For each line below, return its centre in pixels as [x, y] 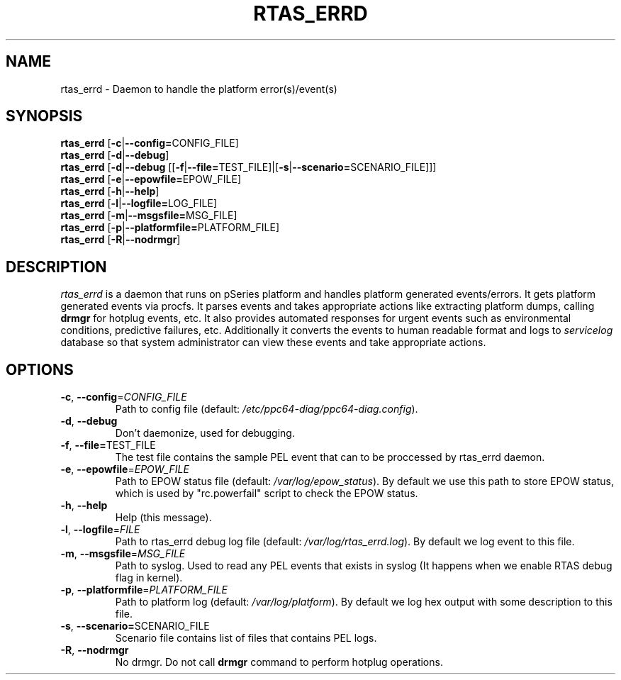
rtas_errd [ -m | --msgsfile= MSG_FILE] [149, 216]
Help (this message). [163, 518]
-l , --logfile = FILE [100, 530]
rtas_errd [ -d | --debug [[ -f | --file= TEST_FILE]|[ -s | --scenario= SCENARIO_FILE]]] [248, 167]
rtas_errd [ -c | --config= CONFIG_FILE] [150, 143]
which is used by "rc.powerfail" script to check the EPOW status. [267, 494]
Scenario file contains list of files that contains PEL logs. [246, 638]
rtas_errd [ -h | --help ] [110, 191]
